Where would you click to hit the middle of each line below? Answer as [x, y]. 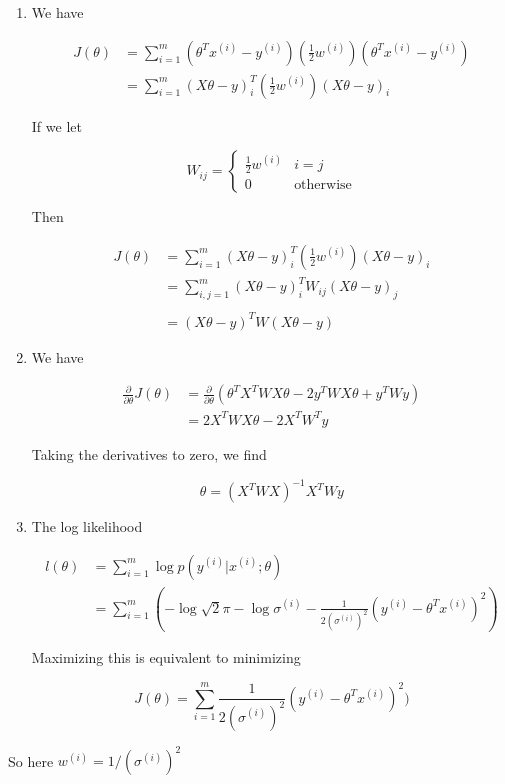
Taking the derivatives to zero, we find [149, 453]
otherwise [323, 185]
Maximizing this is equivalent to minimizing [166, 657]
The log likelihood [87, 526]
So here [31, 760]
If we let [56, 125]
